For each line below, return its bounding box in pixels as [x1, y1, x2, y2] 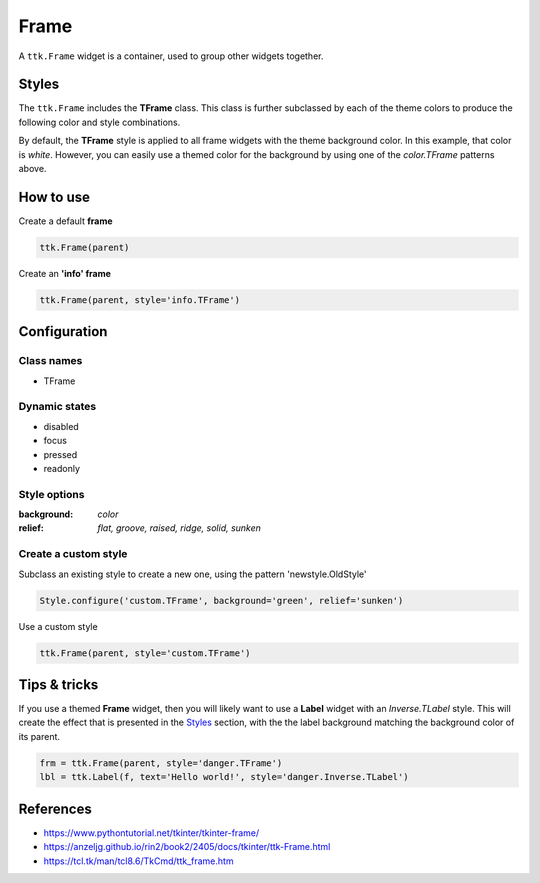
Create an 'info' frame [18, 267, 112, 279]
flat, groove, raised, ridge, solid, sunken [97, 522, 262, 534]
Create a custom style [18, 547, 128, 561]
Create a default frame [18, 215, 114, 227]
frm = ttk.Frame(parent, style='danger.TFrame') [39, 757, 283, 769]
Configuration [18, 323, 108, 340]
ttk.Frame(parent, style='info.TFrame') [39, 294, 240, 305]
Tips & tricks [18, 676, 99, 693]
